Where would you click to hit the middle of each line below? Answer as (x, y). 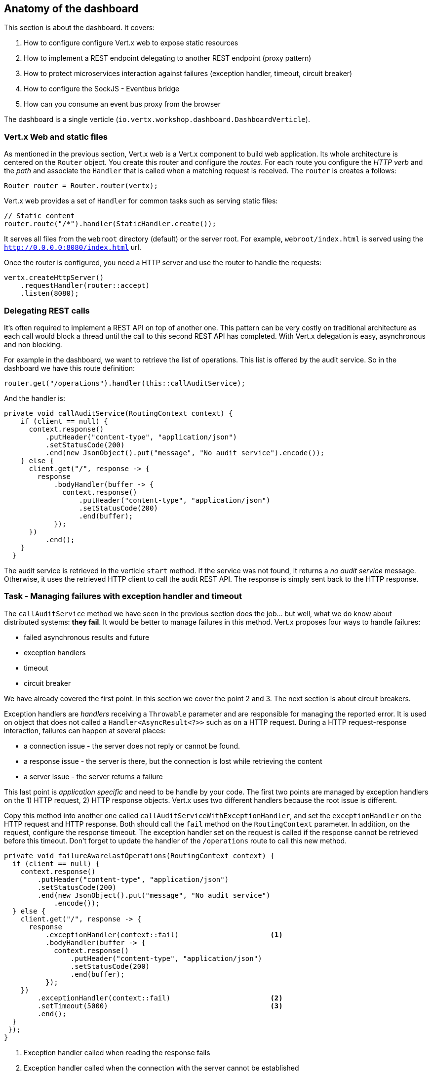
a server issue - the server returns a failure (93, 776)
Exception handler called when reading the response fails (117, 1052)
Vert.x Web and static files (56, 137)
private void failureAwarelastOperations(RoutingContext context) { (139, 856)
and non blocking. (33, 344)
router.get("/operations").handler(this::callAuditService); (125, 383)
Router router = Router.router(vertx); (81, 186)
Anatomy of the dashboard (71, 9)
